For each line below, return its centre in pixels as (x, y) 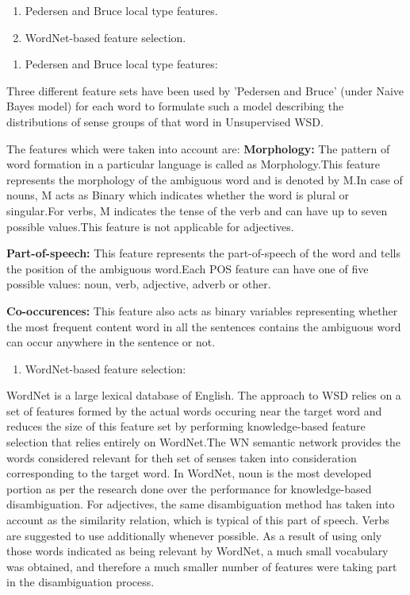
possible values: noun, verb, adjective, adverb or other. (139, 284)
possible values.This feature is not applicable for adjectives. (150, 226)
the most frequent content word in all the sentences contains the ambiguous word (204, 326)
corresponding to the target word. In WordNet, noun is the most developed (189, 473)
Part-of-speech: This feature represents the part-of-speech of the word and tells (203, 253)
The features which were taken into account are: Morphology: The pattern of (198, 148)
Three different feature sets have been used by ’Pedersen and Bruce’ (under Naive (205, 90)
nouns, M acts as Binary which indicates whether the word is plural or (178, 195)
